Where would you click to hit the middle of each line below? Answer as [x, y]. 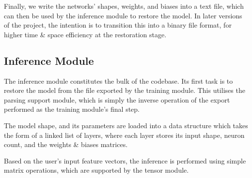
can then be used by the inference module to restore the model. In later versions [123, 15]
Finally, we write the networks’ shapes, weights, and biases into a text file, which [124, 6]
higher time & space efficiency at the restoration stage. [85, 34]
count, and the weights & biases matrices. [66, 144]
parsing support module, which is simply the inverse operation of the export [117, 99]
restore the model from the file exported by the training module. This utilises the [125, 90]
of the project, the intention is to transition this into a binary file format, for [118, 25]
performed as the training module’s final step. [72, 109]
